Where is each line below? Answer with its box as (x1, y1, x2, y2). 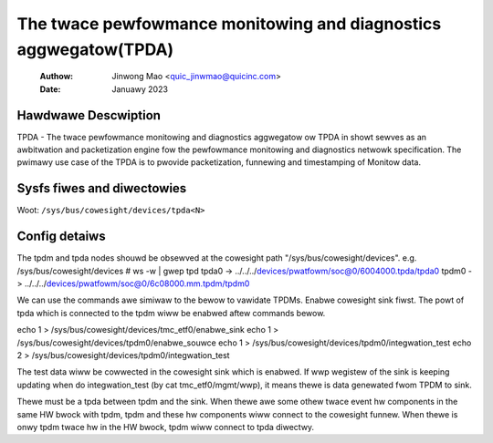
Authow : (39, 71, 74, 82)
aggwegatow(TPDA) (16, 39, 174, 59)
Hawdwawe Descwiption (16, 108, 162, 123)
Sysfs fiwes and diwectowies (16, 180, 187, 196)
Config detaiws (16, 229, 106, 244)
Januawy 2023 (111, 83, 169, 95)
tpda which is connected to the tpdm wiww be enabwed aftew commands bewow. (16, 307, 326, 318)
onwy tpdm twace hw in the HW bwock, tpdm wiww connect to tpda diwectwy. (16, 421, 315, 432)
